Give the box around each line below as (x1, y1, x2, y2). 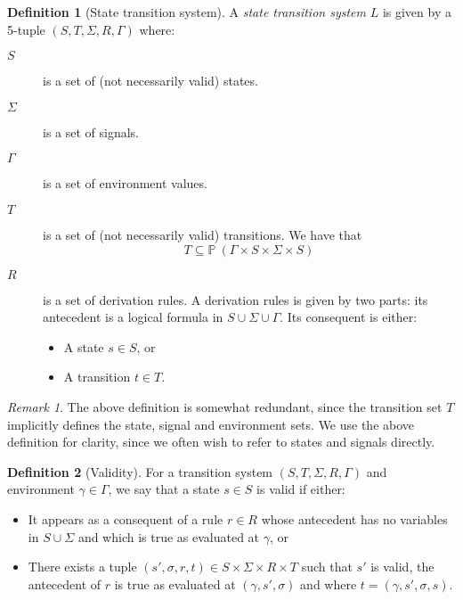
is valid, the (370, 557, 435, 576)
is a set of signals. (43, 122, 140, 141)
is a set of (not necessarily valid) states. (43, 71, 258, 90)
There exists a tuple (28, 557, 137, 576)
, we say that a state (108, 480, 220, 498)
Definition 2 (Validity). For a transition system (7, 462, 273, 481)
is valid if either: (256, 480, 345, 498)
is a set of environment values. (43, 174, 207, 193)
